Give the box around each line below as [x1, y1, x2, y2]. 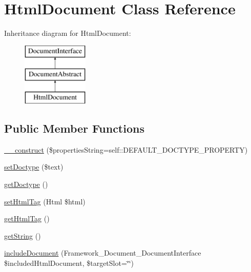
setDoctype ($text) [4, 161, 64, 172]
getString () [4, 230, 41, 241]
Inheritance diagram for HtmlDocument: [4, 28, 131, 38]
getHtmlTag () [4, 213, 50, 224]
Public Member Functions [4, 120, 144, 136]
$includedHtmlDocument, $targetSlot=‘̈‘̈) [4, 258, 134, 268]
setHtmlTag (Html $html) [4, 196, 86, 206]
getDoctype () [4, 179, 48, 190]
